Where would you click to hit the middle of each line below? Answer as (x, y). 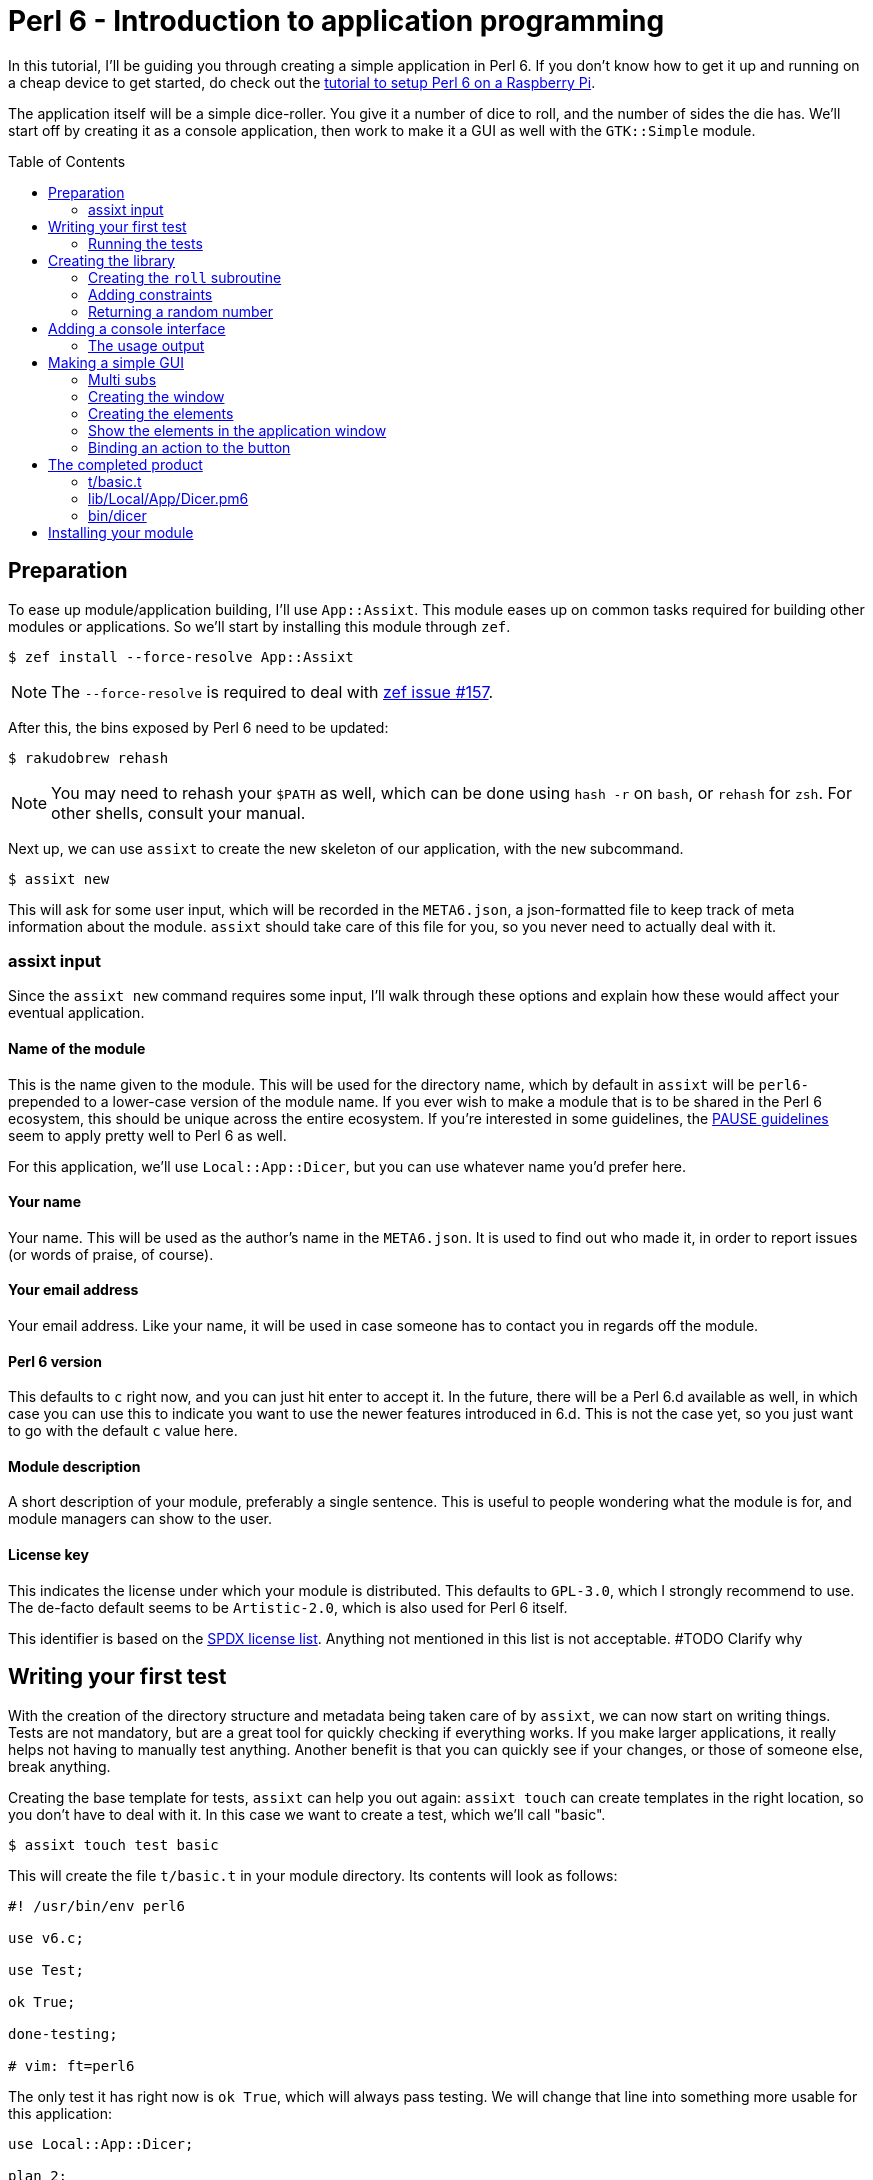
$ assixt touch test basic (113, 1844)
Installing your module (121, 532)
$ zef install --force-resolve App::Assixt (181, 656)
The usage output (146, 345)
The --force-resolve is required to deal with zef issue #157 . (272, 691)
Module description (74, 1466)
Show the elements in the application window (237, 430)
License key (48, 1555)
